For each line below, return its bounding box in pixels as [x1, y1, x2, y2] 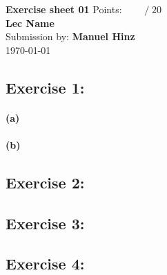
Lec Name [6, 15, 55, 30]
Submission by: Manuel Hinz [6, 29, 135, 44]
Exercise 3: [6, 212, 85, 233]
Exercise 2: [6, 171, 85, 193]
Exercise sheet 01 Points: [6, 2, 122, 16]
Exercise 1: [6, 76, 85, 98]
